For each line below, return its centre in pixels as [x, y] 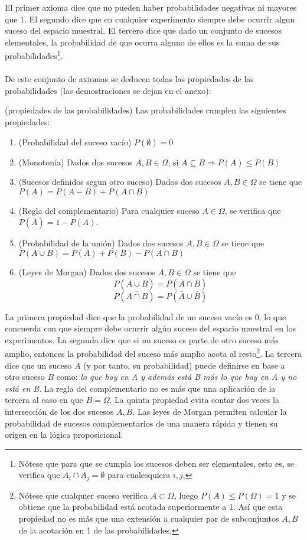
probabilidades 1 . [34, 55]
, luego [186, 495]
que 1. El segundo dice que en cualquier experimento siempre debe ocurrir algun [150, 19]
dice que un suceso [38, 365]
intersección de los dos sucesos [59, 411]
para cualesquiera [139, 475]
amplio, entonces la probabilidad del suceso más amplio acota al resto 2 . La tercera [153, 352]
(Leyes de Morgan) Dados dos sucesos [87, 271]
